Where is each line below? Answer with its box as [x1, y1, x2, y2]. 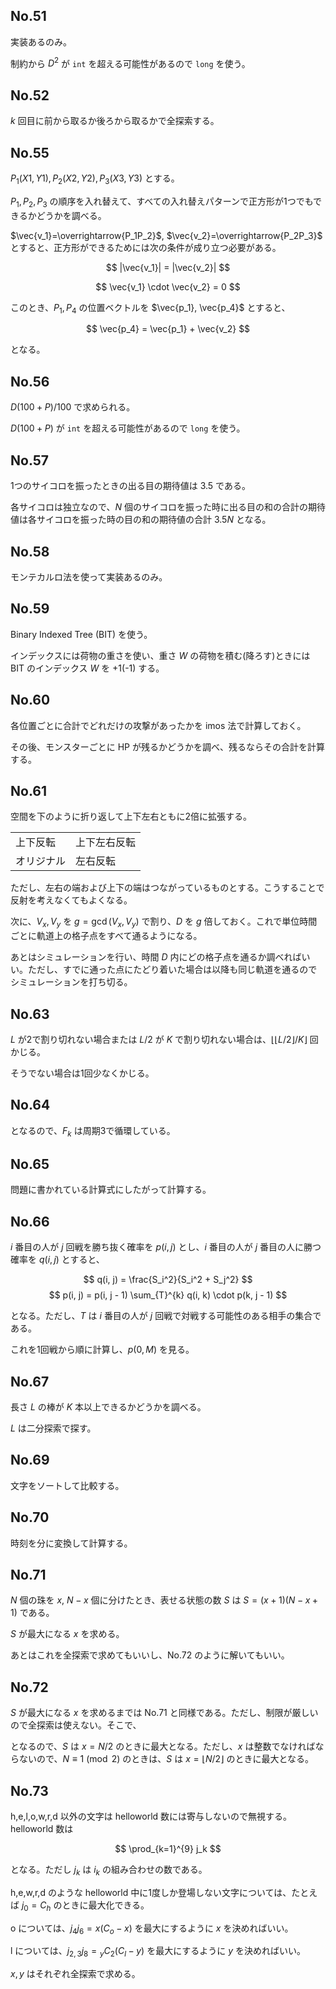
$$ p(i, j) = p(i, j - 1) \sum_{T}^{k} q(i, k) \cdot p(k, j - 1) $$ [48, 1289, 288, 1301]
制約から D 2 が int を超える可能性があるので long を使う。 [10, 55, 251, 69]
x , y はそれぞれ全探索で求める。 [10, 1968, 141, 1980]
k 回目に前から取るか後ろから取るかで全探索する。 [10, 115, 220, 127]
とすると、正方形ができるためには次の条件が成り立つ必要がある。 [10, 241, 282, 253]
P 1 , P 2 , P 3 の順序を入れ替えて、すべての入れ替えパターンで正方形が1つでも [10, 195, 314, 209]
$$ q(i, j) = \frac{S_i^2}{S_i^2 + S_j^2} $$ [83, 1274, 253, 1286]
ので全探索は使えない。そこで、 [10, 1719, 142, 1731]
